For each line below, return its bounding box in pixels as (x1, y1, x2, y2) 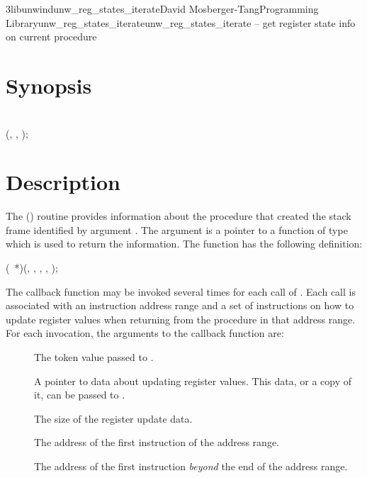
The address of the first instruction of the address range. (34, 435, 279, 450)
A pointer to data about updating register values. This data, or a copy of (34, 373, 352, 388)
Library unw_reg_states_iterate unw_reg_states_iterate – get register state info (6, 15, 356, 30)
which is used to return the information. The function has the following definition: (6, 236, 363, 251)
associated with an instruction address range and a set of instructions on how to (6, 298, 354, 313)
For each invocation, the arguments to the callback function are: (6, 326, 284, 340)
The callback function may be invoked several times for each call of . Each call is (6, 284, 356, 299)
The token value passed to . (34, 349, 154, 364)
